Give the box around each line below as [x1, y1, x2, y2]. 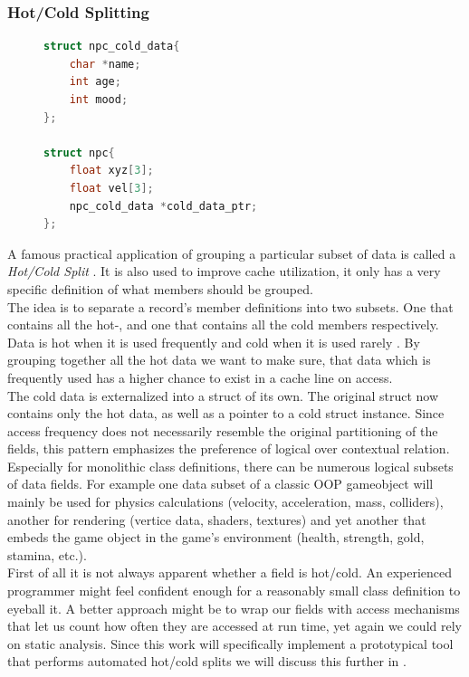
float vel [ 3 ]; [69, 181, 154, 195]
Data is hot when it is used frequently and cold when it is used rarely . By [7, 332, 420, 351]
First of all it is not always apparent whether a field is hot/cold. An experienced [7, 563, 453, 582]
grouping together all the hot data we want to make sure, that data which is [7, 350, 431, 369]
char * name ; [69, 57, 141, 71]
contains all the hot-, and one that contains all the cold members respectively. [7, 315, 439, 334]
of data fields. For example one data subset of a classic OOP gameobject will [7, 474, 434, 493]
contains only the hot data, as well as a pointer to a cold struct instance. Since [7, 404, 445, 423]
